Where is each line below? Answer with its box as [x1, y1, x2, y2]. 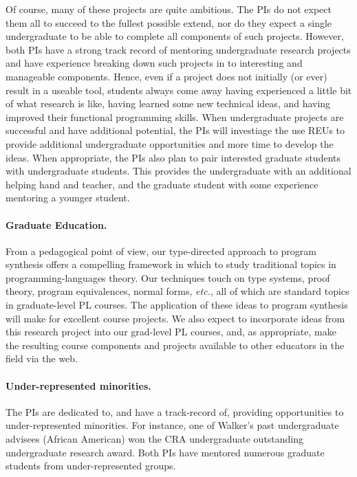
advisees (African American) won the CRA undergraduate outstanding [6, 432, 304, 446]
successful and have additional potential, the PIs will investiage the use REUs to [6, 123, 345, 137]
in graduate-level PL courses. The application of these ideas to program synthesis [6, 298, 348, 312]
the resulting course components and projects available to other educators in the [6, 337, 345, 352]
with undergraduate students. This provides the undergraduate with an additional [6, 164, 351, 178]
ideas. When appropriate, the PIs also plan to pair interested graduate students [6, 150, 340, 164]
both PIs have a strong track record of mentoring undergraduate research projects [6, 42, 351, 56]
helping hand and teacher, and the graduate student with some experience [6, 177, 318, 191]
